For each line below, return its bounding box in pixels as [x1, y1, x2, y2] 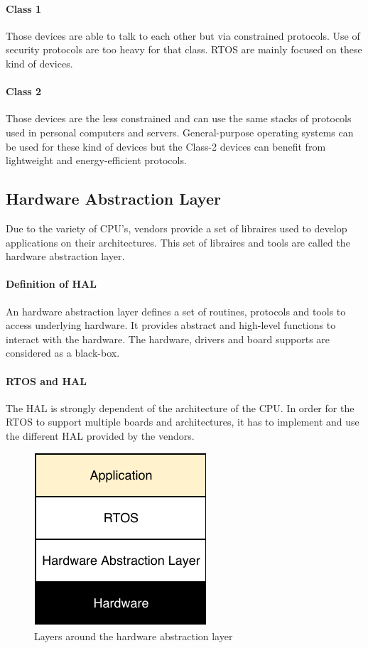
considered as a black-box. [6, 345, 120, 360]
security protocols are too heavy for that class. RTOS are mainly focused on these [6, 42, 362, 57]
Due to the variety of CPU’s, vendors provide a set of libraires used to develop [6, 220, 347, 235]
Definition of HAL [6, 276, 97, 291]
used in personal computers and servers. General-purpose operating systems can [6, 124, 354, 139]
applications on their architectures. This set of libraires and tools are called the [6, 234, 350, 249]
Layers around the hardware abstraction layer [34, 629, 233, 644]
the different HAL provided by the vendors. [6, 428, 195, 443]
